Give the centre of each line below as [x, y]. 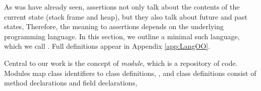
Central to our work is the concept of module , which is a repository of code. [121, 63]
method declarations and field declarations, [71, 83]
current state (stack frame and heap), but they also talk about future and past [126, 16]
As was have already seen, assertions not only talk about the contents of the [122, 7]
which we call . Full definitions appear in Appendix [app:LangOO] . [107, 46]
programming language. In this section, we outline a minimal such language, [122, 36]
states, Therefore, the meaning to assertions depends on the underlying [114, 26]
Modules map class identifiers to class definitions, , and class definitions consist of [130, 73]
